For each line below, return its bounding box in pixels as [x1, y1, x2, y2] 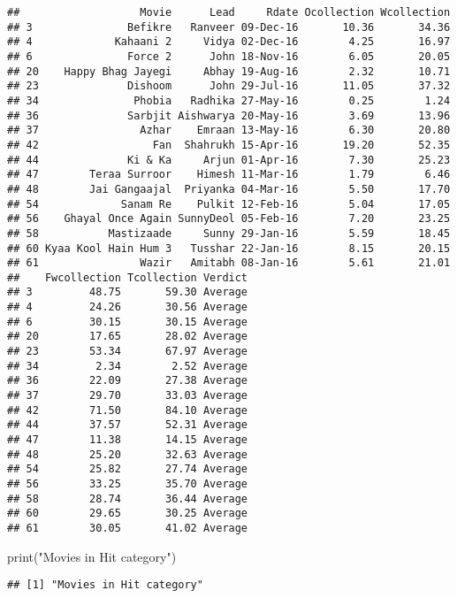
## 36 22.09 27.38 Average [7, 374, 248, 387]
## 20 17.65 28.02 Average [7, 330, 248, 343]
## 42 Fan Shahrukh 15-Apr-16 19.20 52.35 [7, 138, 451, 151]
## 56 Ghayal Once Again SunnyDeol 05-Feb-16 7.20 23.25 [7, 212, 451, 226]
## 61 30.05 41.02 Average [7, 521, 248, 534]
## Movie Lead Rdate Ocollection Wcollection [7, 6, 451, 19]
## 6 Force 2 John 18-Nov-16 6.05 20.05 [7, 50, 451, 63]
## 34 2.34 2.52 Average [7, 359, 248, 372]
